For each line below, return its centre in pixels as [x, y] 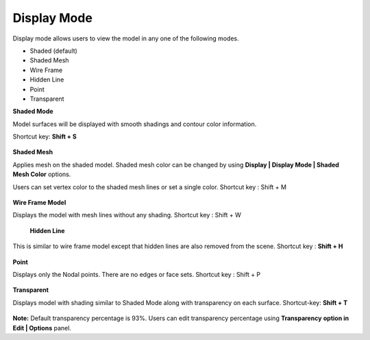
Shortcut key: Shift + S [45, 136]
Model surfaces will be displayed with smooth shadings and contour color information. [135, 124]
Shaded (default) [54, 51]
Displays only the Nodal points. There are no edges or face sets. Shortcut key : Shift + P [137, 274]
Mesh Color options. [42, 174]
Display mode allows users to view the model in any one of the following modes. [126, 38]
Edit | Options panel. [42, 328]
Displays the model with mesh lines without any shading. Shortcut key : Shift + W [127, 215]
